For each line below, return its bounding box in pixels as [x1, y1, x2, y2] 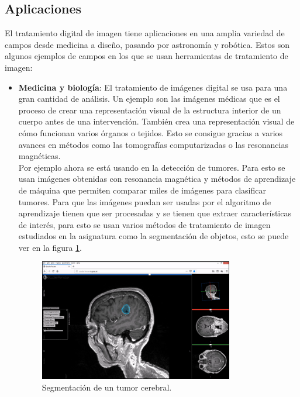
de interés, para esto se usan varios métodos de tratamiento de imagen [18, 218, 271, 230]
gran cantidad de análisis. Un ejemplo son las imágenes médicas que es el [18, 92, 280, 105]
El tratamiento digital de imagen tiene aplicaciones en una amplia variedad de [5, 27, 285, 39]
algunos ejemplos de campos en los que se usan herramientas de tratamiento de [5, 50, 288, 62]
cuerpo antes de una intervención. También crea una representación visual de [18, 115, 295, 127]
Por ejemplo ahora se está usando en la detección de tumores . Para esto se [18, 161, 285, 173]
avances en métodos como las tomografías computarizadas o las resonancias [18, 138, 288, 150]
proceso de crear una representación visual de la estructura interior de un [18, 103, 281, 116]
